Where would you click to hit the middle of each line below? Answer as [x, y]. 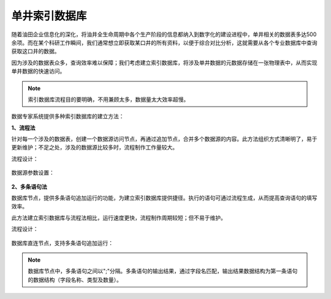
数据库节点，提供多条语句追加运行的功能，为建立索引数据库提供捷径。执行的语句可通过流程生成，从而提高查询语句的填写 [164, 198]
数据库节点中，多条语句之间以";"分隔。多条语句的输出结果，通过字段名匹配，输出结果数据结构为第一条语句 [163, 271]
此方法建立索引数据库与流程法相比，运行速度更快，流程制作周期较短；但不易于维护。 [119, 218]
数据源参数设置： [33, 173]
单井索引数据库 [49, 16]
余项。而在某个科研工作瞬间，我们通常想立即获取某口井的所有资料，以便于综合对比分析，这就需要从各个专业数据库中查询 [164, 42]
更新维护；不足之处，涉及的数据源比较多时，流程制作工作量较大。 [94, 148]
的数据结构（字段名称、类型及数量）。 [75, 279]
